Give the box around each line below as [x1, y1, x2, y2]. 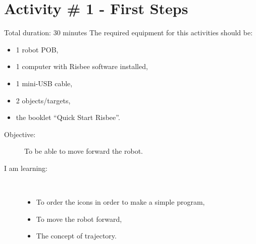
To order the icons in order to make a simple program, [36, 197, 205, 207]
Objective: [4, 129, 36, 139]
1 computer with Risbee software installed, [16, 61, 148, 72]
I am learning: [4, 162, 47, 173]
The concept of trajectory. [36, 230, 117, 241]
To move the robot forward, [36, 213, 122, 224]
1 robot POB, [16, 44, 59, 54]
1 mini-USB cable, [16, 78, 73, 88]
